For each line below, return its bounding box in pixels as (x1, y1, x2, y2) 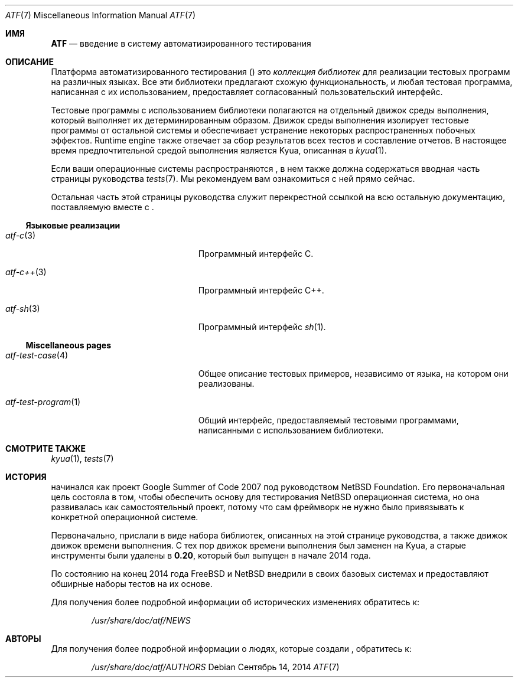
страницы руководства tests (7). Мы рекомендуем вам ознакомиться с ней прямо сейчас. (51, 174, 415, 184)
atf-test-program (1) (5, 397, 81, 407)
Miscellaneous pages (25, 340, 111, 350)
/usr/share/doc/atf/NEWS (92, 615, 191, 625)
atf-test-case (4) (5, 350, 69, 360)
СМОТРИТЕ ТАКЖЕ (5, 443, 86, 453)
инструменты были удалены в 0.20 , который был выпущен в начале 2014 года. (51, 550, 371, 560)
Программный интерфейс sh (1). (198, 322, 326, 332)
